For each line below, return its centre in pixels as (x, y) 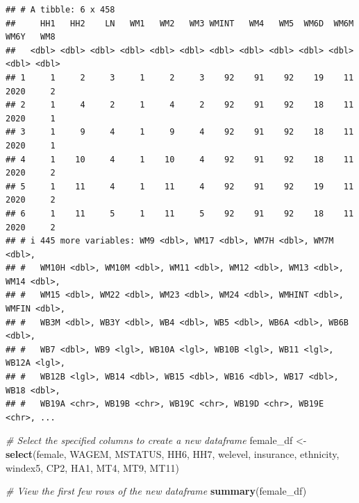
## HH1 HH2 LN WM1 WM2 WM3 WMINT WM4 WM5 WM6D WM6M (180, 23)
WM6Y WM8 (31, 37)
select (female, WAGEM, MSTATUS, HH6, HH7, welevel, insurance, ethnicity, (173, 454)
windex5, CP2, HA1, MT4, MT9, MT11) (92, 467)
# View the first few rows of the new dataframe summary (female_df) (156, 491)
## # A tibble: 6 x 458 (60, 10)
